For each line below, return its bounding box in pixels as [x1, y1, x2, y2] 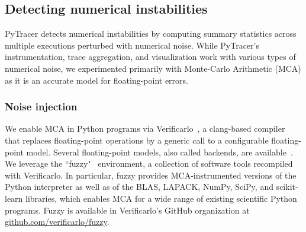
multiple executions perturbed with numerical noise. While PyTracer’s [5, 39, 259, 51]
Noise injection [5, 99, 78, 114]
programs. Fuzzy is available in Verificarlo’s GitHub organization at [5, 204, 250, 216]
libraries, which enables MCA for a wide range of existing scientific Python [25, 192, 297, 204]
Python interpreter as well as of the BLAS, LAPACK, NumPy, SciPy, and [5, 180, 273, 193]
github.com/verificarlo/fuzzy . [5, 215, 109, 228]
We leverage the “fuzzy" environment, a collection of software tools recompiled [5, 157, 293, 170]
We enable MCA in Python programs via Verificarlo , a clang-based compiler [5, 122, 285, 135]
